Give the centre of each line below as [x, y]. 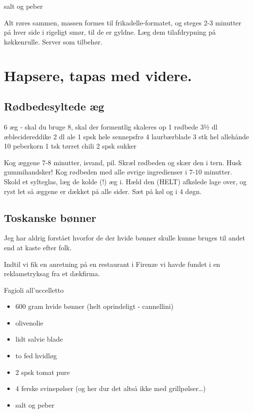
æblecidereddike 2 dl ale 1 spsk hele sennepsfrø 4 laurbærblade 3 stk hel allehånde [126, 136]
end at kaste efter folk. [38, 247]
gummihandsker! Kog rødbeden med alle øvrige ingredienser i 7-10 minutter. [118, 172]
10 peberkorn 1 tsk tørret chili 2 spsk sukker [70, 146]
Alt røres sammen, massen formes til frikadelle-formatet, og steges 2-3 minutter [123, 22]
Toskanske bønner [50, 217]
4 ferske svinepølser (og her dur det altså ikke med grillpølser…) [110, 388]
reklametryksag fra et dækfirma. [52, 273]
